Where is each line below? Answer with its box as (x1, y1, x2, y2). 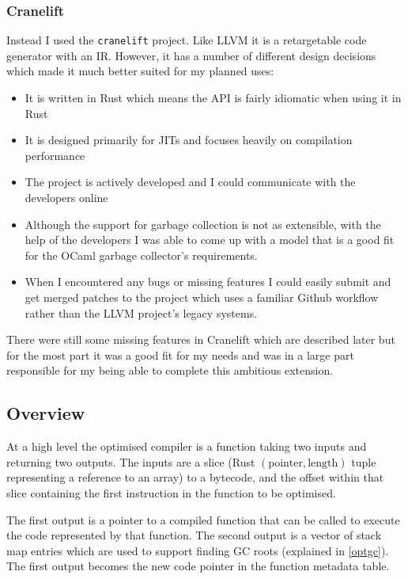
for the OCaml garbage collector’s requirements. (25, 246, 258, 263)
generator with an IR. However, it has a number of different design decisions (6, 47, 376, 63)
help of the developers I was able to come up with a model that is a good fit (25, 231, 395, 248)
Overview (6, 401, 85, 425)
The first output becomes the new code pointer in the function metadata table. (6, 558, 390, 574)
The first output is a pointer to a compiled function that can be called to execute (6, 511, 400, 528)
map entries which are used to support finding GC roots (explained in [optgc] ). (6, 542, 389, 558)
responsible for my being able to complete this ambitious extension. (6, 362, 334, 379)
